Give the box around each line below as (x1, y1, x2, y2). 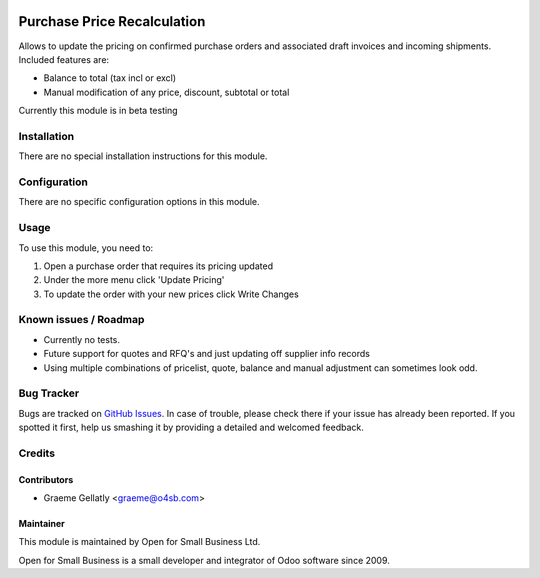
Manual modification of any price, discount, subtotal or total (43, 86, 290, 98)
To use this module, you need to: (18, 241, 154, 254)
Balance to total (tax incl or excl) (43, 72, 177, 84)
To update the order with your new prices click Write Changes (43, 288, 299, 300)
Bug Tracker (18, 386, 80, 400)
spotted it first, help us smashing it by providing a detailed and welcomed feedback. (18, 421, 364, 434)
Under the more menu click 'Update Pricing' (43, 274, 225, 286)
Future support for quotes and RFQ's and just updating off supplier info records (43, 348, 370, 360)
